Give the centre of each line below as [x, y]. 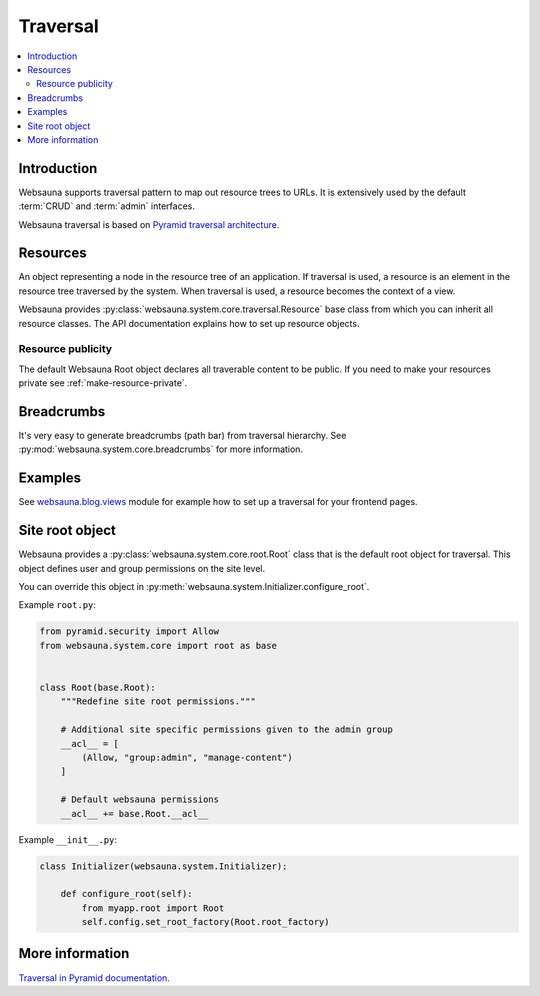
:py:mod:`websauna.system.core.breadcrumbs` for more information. [161, 449]
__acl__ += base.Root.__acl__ [134, 813]
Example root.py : [57, 605]
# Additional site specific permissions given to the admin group [227, 729]
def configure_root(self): [127, 894]
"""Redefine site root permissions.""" [158, 701]
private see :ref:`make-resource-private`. [103, 383]
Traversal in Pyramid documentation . [94, 977]
